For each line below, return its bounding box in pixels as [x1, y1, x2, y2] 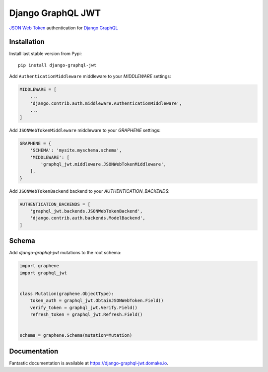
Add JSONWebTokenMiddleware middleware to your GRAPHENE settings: [9, 127, 161, 133]
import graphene [19, 263, 60, 269]
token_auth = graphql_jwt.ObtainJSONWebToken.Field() [30, 298, 164, 303]
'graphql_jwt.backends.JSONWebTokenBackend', [30, 209, 143, 214]
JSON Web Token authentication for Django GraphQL [9, 25, 118, 31]
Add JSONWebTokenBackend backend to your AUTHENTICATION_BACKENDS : [9, 188, 170, 194]
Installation [9, 38, 45, 46]
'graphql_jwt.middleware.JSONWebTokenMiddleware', [40, 161, 166, 167]
